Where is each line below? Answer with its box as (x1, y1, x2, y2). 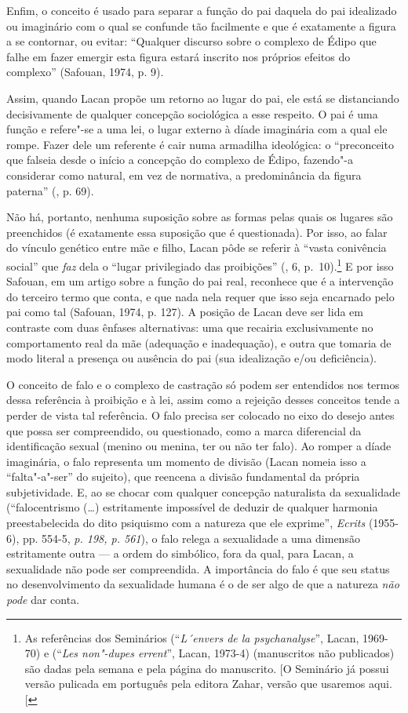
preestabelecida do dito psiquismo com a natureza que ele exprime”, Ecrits (6, 515, 366, 531)
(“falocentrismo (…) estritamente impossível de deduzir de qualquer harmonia (6, 499, 378, 515)
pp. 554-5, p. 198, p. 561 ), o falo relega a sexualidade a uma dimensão (22, 529, 360, 546)
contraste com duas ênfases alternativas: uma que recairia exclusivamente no (6, 318, 373, 335)
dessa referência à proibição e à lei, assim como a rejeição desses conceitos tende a (6, 391, 400, 408)
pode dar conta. (6, 591, 80, 608)
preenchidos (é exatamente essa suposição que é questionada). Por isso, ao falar (6, 224, 388, 240)
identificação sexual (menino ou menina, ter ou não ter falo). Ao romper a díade (6, 438, 392, 454)
